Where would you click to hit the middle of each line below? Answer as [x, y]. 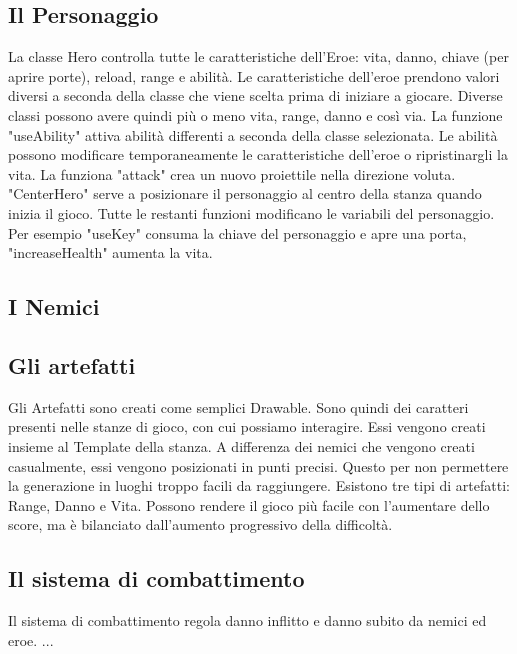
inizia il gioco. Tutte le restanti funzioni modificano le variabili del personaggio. [251, 212]
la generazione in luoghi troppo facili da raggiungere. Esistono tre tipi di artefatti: [259, 485]
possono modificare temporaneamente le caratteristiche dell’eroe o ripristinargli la [258, 154]
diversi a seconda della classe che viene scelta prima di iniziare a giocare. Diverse [255, 95]
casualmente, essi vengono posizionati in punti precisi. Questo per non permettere [258, 465]
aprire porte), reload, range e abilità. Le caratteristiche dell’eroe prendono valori [254, 75]
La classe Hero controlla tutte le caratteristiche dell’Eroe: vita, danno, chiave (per [258, 56]
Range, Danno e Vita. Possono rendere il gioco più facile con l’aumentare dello [249, 504]
